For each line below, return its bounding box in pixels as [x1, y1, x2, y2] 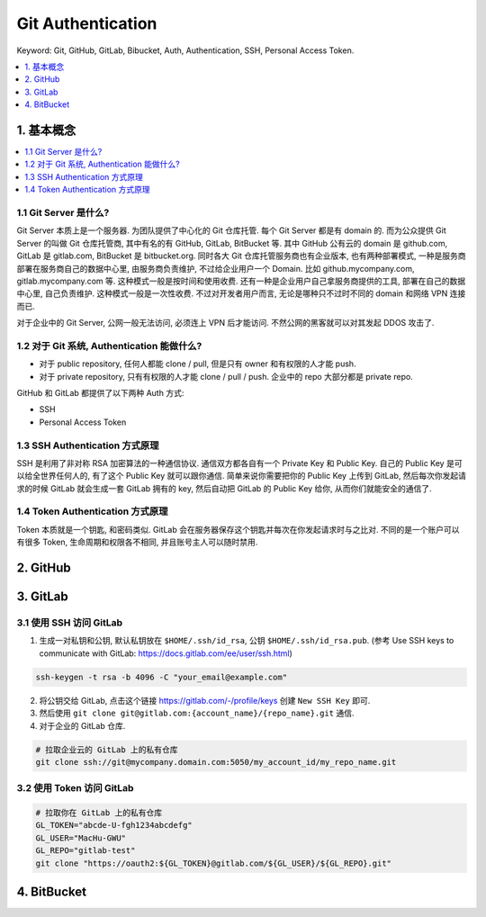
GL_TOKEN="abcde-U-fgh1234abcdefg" [35, 820, 193, 831]
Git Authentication [16, 13, 157, 33]
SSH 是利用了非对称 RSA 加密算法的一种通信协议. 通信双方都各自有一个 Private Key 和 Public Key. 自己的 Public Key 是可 [16, 457, 463, 468]
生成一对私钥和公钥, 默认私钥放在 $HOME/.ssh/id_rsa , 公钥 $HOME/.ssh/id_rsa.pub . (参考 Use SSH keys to [39, 635, 454, 646]
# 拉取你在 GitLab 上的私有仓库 [35, 808, 162, 818]
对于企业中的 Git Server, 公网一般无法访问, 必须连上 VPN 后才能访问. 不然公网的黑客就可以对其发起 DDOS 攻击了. [16, 318, 435, 328]
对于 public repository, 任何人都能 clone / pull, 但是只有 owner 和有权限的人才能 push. [39, 358, 356, 369]
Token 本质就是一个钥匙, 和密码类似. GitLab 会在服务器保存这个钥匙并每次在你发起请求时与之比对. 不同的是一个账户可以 [16, 524, 460, 535]
